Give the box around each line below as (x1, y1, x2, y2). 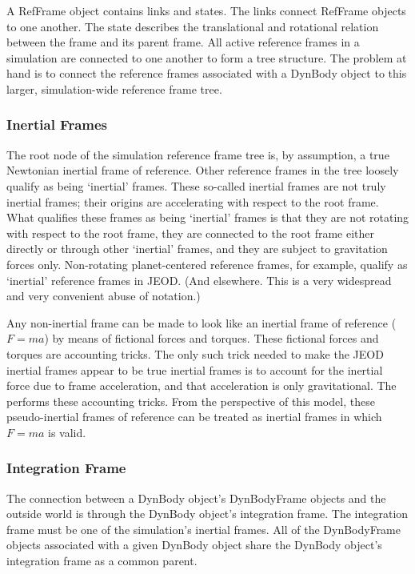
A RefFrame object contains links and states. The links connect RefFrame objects (6, 2, 406, 18)
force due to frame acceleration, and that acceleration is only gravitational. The (6, 377, 397, 394)
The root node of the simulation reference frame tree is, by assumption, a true (6, 146, 389, 163)
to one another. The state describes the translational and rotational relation (6, 18, 379, 34)
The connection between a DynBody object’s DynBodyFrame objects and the (6, 489, 386, 506)
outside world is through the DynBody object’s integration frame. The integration (6, 505, 409, 522)
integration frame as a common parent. (6, 552, 198, 569)
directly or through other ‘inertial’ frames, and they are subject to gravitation (6, 240, 388, 257)
